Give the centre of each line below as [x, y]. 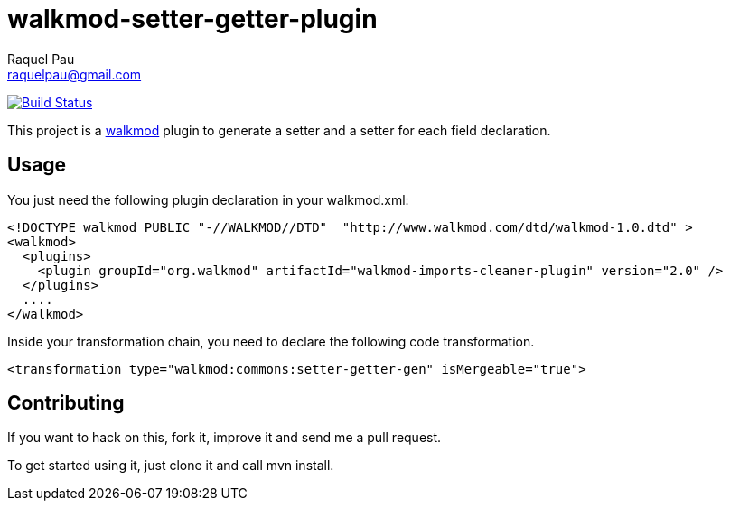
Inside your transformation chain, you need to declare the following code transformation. [271, 341]
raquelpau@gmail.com [75, 74]
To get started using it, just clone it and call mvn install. [171, 466]
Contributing [66, 403]
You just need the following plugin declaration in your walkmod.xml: [208, 199]
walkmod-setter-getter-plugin [192, 19]
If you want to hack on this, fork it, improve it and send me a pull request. [225, 438]
